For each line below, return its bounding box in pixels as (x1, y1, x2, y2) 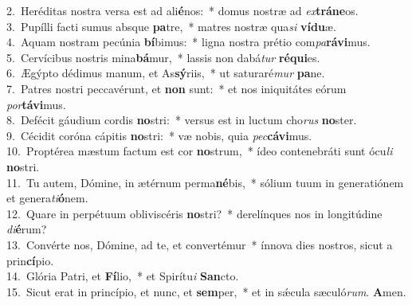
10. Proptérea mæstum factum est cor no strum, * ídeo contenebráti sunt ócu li (6, 143, 393, 159)
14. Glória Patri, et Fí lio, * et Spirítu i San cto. (6, 268, 239, 284)
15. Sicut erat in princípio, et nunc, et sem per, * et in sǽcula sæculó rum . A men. (6, 283, 406, 299)
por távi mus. (6, 96, 66, 112)
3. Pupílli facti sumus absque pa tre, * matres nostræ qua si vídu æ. (6, 18, 336, 34)
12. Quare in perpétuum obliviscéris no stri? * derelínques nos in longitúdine (6, 205, 383, 221)
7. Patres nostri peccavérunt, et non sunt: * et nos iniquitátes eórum (6, 80, 347, 96)
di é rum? (6, 221, 47, 237)
